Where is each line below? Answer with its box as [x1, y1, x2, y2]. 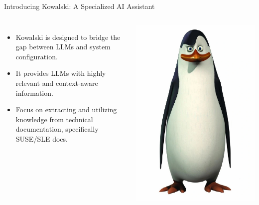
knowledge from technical [15, 114, 93, 124]
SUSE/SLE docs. [15, 133, 68, 144]
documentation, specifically [15, 124, 99, 134]
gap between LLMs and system [15, 41, 111, 52]
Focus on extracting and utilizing [15, 104, 117, 115]
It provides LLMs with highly [15, 68, 106, 78]
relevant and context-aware [15, 77, 98, 88]
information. [15, 87, 53, 98]
